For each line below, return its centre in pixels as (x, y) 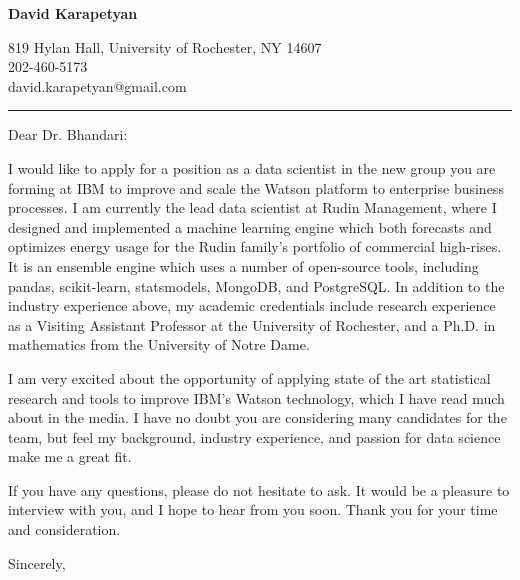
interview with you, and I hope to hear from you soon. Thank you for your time (253, 509)
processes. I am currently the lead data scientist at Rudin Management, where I (252, 207)
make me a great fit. (70, 456)
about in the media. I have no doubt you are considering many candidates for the (257, 417)
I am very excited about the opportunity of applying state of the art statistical (249, 377)
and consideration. (64, 529)
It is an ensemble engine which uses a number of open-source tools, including (243, 265)
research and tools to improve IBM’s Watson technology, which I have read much (256, 397)
